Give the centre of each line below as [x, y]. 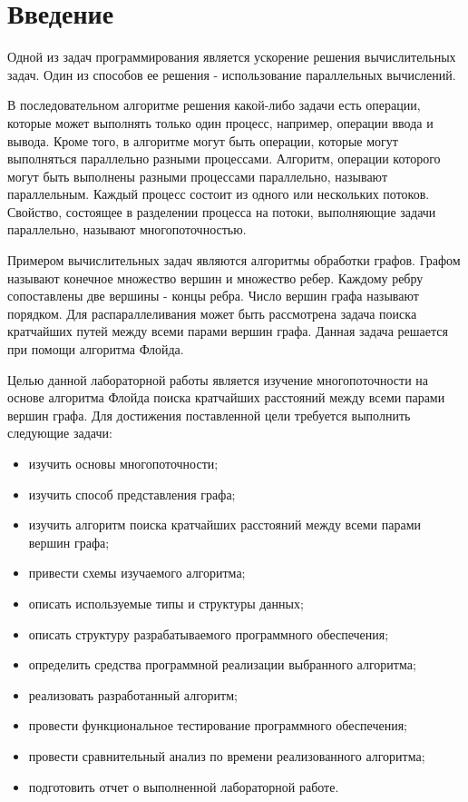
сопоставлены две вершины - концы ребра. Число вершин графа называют [213, 296]
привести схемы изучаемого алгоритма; [137, 573]
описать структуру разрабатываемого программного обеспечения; [209, 634]
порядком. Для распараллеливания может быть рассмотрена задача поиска [212, 313]
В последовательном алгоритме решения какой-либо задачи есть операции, [214, 105]
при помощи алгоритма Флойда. [96, 349]
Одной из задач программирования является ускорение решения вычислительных [232, 57]
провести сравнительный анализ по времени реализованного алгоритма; [227, 755]
